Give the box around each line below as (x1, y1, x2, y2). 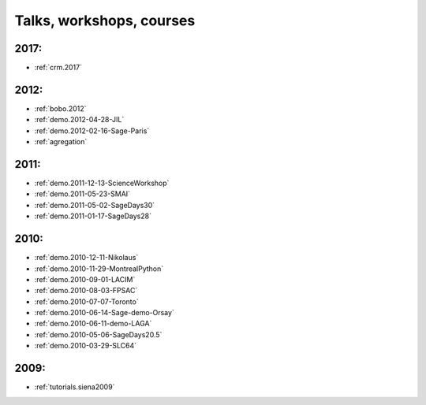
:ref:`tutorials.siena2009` (34, 382, 115, 392)
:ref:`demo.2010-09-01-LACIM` (34, 274, 136, 284)
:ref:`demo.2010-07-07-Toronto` (34, 296, 139, 307)
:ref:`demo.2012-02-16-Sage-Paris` (34, 126, 150, 136)
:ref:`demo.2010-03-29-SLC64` (34, 341, 137, 351)
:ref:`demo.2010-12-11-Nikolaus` (34, 253, 139, 262)
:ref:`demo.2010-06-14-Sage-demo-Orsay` (34, 308, 175, 318)
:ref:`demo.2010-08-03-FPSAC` (34, 286, 138, 295)
